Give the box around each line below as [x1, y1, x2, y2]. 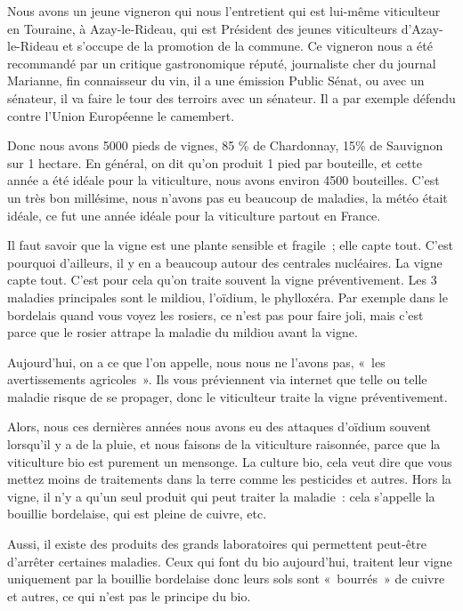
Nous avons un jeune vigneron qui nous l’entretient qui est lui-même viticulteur [7, 2, 441, 20]
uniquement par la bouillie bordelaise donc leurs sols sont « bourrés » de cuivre [7, 569, 445, 588]
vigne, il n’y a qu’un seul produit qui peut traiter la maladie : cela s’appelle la [7, 486, 435, 505]
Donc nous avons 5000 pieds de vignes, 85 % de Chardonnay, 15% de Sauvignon [7, 136, 443, 155]
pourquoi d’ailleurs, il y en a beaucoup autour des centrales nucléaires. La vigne [7, 253, 443, 271]
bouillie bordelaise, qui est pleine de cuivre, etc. [7, 504, 267, 523]
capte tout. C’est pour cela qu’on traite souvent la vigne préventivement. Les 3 [7, 270, 437, 289]
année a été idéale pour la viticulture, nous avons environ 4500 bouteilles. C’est [7, 171, 440, 189]
